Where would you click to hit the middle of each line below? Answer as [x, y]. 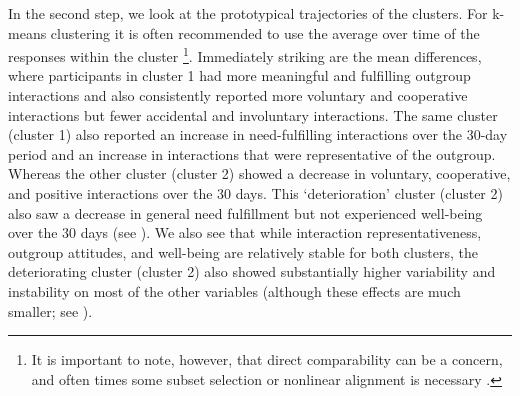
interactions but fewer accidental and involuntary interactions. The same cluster [253, 114]
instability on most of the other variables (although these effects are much [234, 290]
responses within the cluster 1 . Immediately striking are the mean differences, [245, 54]
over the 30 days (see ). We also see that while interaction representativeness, [245, 232]
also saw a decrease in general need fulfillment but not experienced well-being [245, 212]
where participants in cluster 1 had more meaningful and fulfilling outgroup [239, 75]
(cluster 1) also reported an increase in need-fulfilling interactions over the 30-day [258, 134]
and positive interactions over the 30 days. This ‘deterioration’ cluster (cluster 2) [255, 193]
